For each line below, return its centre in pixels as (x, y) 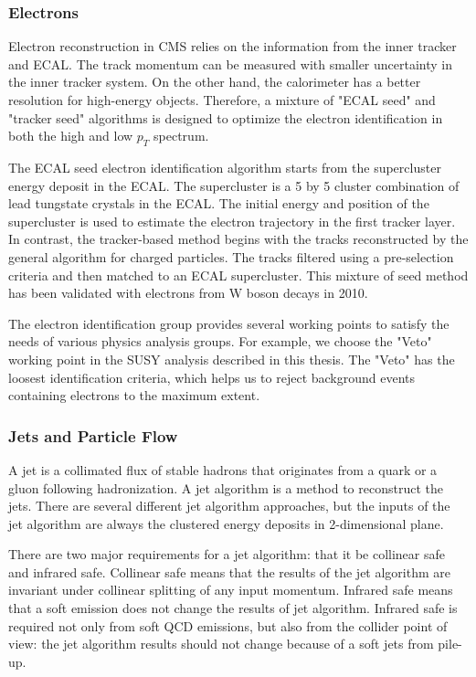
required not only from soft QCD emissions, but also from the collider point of (228, 625)
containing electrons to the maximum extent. (134, 395)
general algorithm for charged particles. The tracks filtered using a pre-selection (231, 256)
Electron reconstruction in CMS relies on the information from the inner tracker (233, 46)
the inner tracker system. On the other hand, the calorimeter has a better (215, 82)
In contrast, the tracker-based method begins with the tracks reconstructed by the (238, 239)
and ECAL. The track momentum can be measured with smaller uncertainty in (231, 63)
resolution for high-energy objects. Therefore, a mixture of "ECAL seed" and (222, 100)
